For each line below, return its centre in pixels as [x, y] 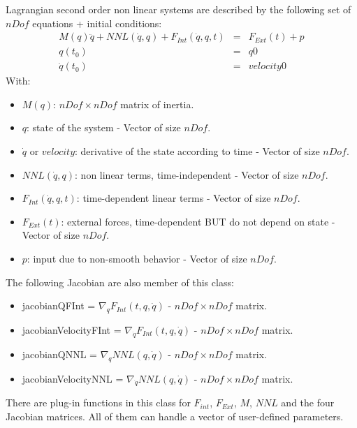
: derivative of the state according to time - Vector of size [197, 151]
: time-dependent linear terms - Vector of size [174, 198]
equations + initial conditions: [97, 23]
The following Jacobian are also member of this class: [120, 282]
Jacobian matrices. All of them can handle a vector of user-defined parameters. [175, 416]
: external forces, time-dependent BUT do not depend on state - [198, 221]
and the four [308, 403]
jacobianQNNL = [59, 354]
